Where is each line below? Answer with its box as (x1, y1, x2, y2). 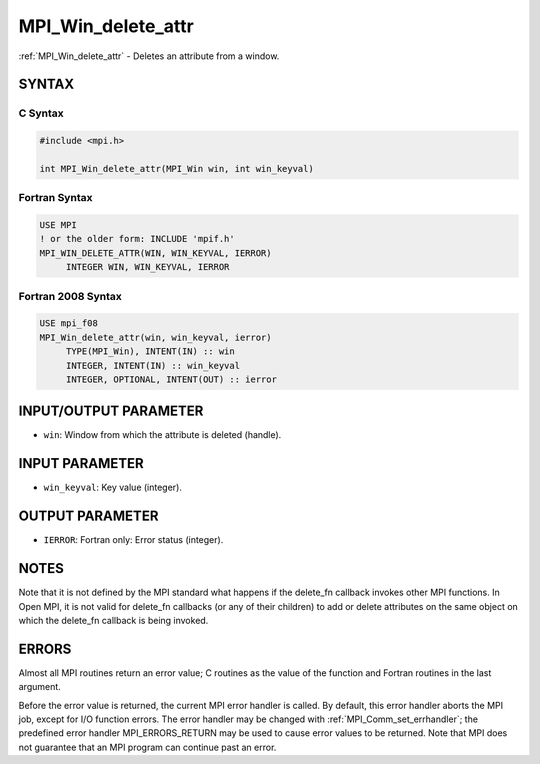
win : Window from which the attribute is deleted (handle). (43, 429, 282, 441)
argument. (18, 681, 62, 693)
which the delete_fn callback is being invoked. (18, 614, 209, 626)
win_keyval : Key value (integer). (43, 481, 182, 494)
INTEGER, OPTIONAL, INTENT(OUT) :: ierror (65, 373, 277, 385)
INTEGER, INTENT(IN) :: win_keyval (65, 360, 240, 371)
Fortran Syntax (18, 191, 93, 205)
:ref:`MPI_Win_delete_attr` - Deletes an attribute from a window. (18, 50, 280, 62)
